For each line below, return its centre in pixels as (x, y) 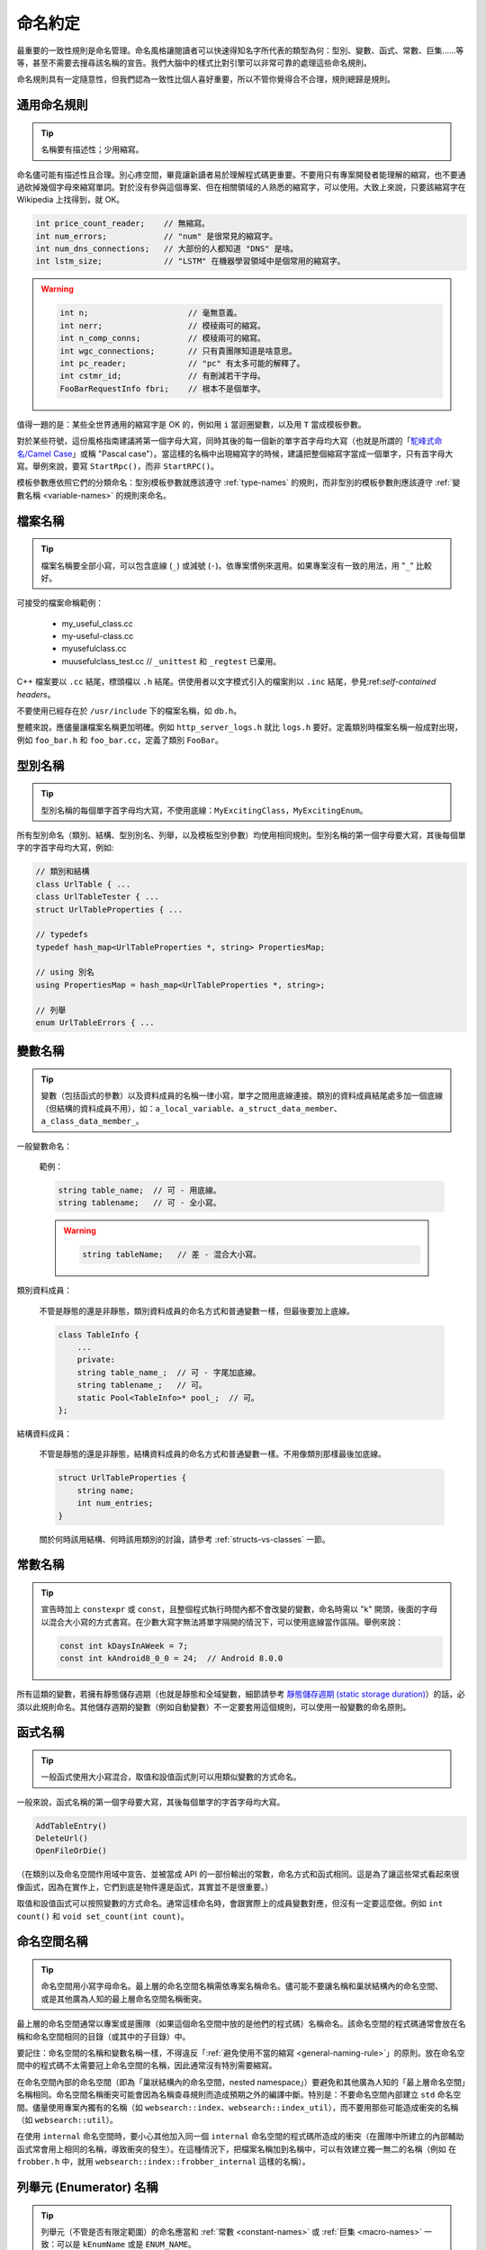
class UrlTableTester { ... (97, 897)
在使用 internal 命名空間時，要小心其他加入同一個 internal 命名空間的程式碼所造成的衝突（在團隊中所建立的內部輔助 (240, 2137)
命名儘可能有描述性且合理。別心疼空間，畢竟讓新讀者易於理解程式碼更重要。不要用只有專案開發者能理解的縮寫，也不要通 (241, 175)
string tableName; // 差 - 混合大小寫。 (171, 1255)
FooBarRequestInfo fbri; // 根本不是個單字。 (162, 388)
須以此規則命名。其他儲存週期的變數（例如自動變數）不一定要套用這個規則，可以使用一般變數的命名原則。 (214, 1706)
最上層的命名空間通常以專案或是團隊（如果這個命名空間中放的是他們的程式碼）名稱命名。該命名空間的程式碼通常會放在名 (241, 2024)
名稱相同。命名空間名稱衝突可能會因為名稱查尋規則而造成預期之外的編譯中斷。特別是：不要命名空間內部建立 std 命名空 (239, 2095)
